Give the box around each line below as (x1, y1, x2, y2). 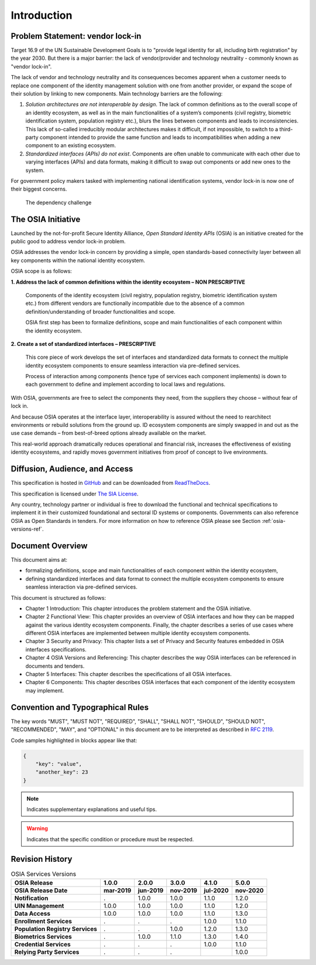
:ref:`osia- (261, 517, 286, 524)
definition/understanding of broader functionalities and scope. (25, 308, 176, 315)
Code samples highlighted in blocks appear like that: (11, 736, 138, 744)
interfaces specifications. (25, 645, 87, 653)
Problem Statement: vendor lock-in (11, 31, 142, 41)
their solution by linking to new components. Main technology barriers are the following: (11, 90, 223, 97)
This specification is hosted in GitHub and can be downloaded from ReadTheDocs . (11, 480, 211, 487)
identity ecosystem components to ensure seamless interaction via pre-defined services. (25, 362, 241, 369)
